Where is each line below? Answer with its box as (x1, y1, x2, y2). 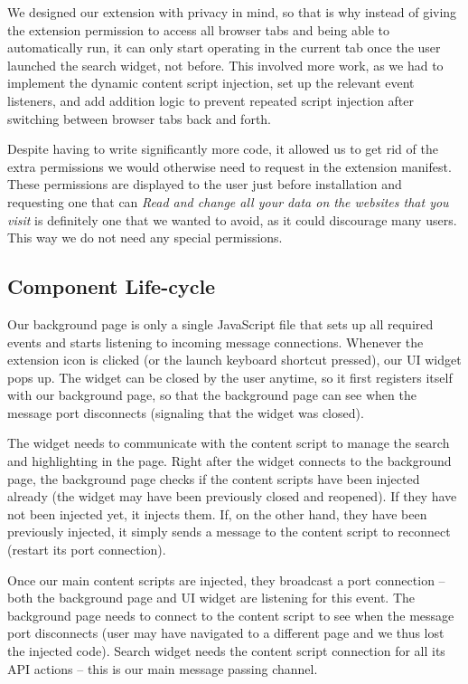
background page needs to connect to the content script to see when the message (7, 605, 454, 624)
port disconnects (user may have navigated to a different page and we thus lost (7, 623, 445, 642)
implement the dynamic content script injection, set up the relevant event (7, 73, 415, 92)
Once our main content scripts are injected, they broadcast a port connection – (7, 570, 445, 589)
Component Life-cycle (7, 272, 216, 300)
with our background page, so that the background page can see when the (7, 385, 417, 404)
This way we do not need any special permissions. (7, 228, 283, 247)
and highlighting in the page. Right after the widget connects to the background (7, 451, 452, 470)
